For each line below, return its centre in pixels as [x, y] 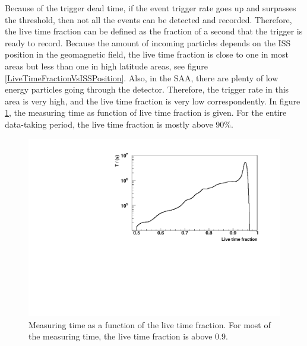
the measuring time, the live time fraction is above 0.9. [128, 336]
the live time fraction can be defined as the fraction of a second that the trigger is [154, 31]
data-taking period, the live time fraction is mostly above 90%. [119, 124]
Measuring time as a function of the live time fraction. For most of [150, 324]
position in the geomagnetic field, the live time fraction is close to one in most [147, 54]
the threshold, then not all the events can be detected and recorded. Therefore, [148, 19]
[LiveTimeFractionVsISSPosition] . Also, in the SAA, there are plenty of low [142, 77]
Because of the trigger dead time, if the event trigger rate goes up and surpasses [151, 8]
